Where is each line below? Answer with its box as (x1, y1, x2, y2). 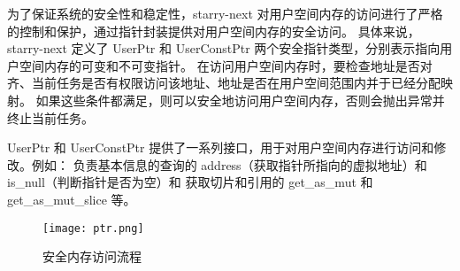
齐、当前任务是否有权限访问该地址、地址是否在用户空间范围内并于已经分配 (7, 74, 441, 92)
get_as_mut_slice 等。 (7, 190, 136, 208)
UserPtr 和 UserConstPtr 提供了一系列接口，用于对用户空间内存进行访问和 (7, 138, 434, 157)
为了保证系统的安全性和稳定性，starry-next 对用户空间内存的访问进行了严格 (7, 4, 443, 22)
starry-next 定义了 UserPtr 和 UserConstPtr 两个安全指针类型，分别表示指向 (7, 39, 441, 58)
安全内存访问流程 (42, 247, 142, 266)
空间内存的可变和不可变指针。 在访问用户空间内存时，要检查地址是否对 (19, 56, 433, 74)
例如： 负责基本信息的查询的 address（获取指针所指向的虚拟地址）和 (31, 155, 427, 174)
